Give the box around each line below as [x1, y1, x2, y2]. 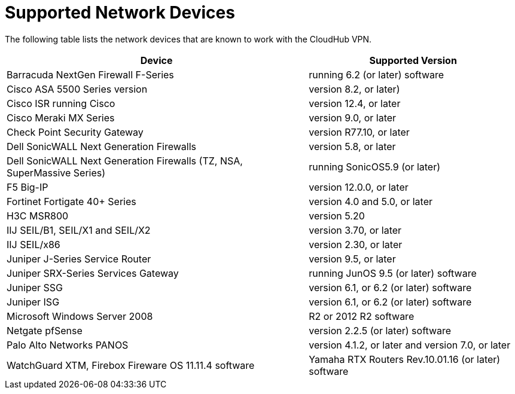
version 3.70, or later [309, 224, 402, 236]
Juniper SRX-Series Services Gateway [7, 267, 179, 279]
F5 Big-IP [7, 181, 48, 193]
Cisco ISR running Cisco [7, 97, 115, 109]
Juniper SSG [7, 281, 63, 294]
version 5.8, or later [309, 140, 396, 152]
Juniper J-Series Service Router [7, 252, 151, 265]
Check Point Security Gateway [7, 126, 144, 138]
